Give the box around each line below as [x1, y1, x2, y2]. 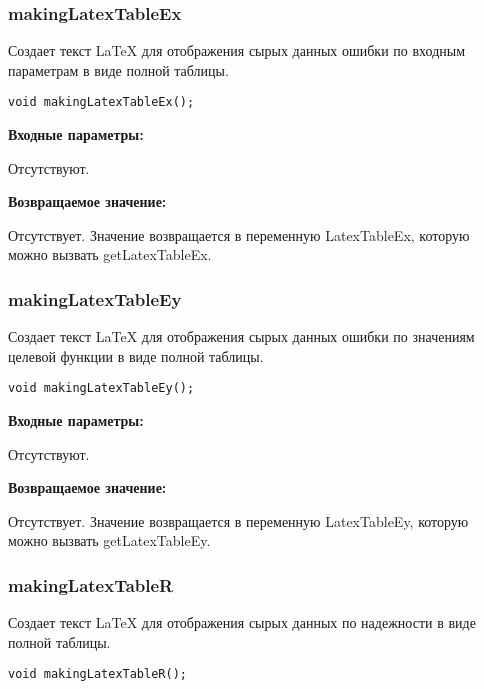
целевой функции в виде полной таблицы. [8, 345, 264, 366]
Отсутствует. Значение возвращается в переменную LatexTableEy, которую [8, 510, 469, 531]
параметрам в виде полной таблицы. [8, 59, 229, 80]
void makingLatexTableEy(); [8, 381, 195, 396]
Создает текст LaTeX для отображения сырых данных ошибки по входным [8, 40, 466, 61]
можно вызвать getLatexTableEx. [8, 244, 212, 265]
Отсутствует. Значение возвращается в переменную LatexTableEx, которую [8, 224, 470, 245]
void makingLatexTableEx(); [8, 95, 195, 110]
